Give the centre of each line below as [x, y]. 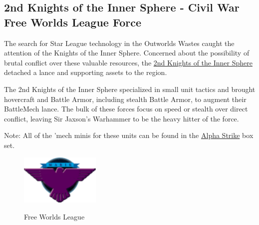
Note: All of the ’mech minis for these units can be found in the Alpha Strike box [129, 135]
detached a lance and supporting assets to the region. [86, 72]
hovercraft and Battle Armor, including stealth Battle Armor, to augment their [125, 99]
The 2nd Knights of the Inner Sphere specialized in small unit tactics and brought [130, 89]
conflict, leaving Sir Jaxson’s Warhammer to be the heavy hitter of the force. [122, 118]
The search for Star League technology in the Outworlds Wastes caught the [119, 43]
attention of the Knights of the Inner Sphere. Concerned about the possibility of [127, 53]
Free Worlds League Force [73, 22]
